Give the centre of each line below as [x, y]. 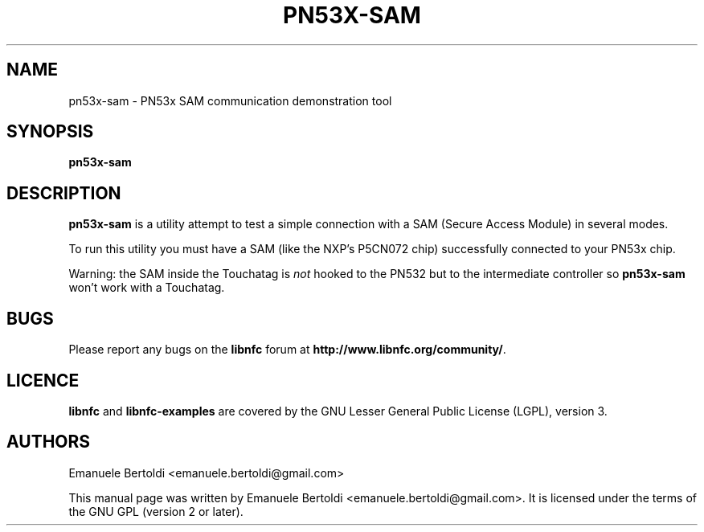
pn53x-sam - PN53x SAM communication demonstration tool [230, 100]
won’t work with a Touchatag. [147, 288]
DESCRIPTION [64, 193]
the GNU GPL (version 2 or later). [156, 511]
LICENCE [43, 380]
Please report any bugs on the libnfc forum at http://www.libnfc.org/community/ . [287, 350]
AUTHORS [49, 442]
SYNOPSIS [50, 132]
